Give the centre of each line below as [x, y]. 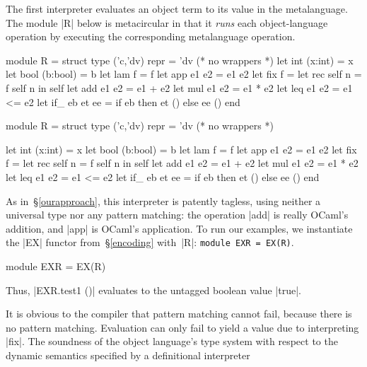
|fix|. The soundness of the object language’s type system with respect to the [172, 341]
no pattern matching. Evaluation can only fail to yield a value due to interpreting [182, 327]
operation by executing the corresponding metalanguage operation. [151, 36]
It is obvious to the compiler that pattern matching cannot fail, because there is [179, 314]
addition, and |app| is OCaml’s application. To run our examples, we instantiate [179, 228]
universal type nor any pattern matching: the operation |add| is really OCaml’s [177, 215]
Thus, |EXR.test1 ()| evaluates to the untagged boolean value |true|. [153, 290]
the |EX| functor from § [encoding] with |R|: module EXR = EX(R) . [150, 242]
